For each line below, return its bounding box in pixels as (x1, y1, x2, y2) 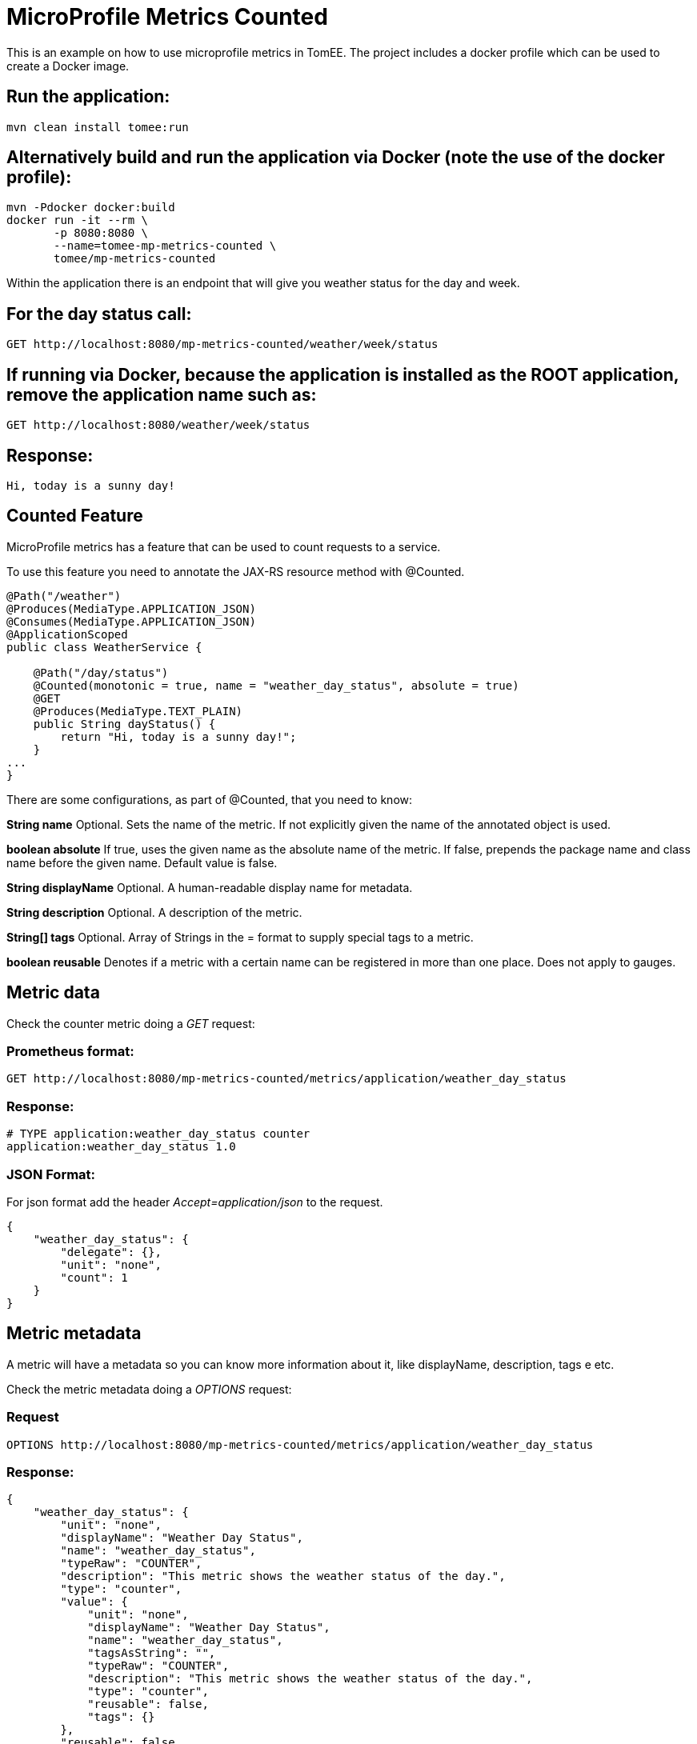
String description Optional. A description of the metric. (6, 905, 302, 919)
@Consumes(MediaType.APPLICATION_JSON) (6, 614, 256, 628)
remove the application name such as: (6, 384, 317, 405)
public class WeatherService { (6, 640, 202, 654)
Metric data (6, 982, 100, 1003)
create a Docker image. (6, 58, 130, 73)
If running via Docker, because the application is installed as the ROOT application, (6, 364, 679, 385)
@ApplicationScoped (6, 627, 128, 641)
